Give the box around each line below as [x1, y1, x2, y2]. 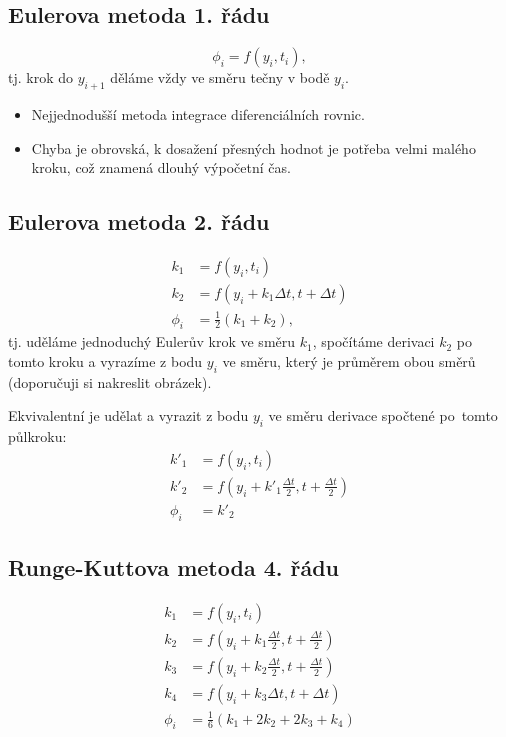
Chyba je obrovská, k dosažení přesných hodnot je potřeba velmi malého [31, 137, 476, 158]
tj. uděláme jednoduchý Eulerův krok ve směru [8, 331, 296, 352]
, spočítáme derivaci [312, 331, 435, 352]
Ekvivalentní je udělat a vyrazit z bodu [8, 405, 249, 426]
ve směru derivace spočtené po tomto [268, 405, 498, 426]
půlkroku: [8, 426, 67, 447]
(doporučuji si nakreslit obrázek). [8, 371, 212, 392]
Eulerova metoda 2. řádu [8, 206, 270, 237]
